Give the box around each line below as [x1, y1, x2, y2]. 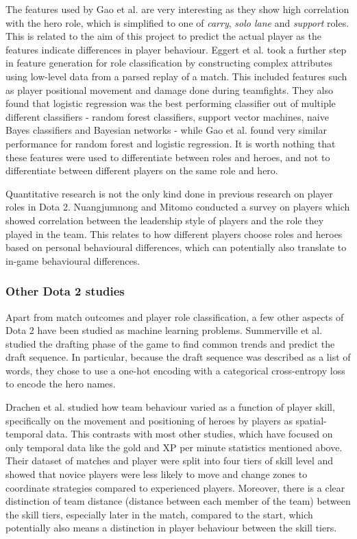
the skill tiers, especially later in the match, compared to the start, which [5, 507, 313, 521]
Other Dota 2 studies [5, 283, 125, 300]
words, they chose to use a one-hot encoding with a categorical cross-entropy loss [5, 363, 345, 377]
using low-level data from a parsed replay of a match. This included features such [5, 69, 347, 83]
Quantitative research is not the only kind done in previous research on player [5, 186, 333, 200]
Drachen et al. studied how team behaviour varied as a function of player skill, [5, 400, 335, 414]
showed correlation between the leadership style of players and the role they [5, 213, 324, 227]
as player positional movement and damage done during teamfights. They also [5, 82, 333, 97]
